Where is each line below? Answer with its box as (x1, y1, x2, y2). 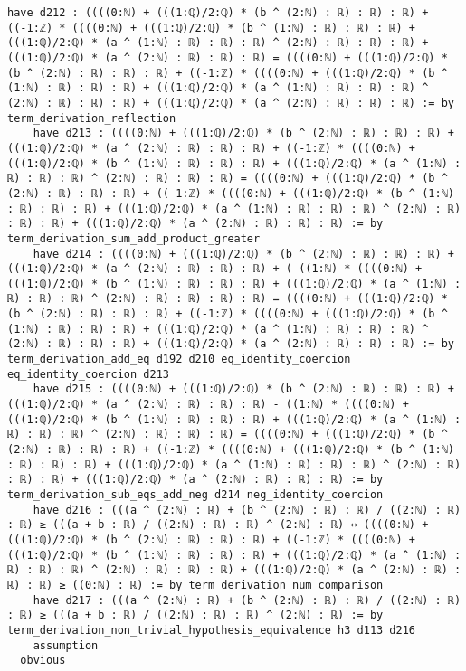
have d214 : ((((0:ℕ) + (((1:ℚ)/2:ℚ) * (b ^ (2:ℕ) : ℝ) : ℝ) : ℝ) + (33, 247, 454, 260)
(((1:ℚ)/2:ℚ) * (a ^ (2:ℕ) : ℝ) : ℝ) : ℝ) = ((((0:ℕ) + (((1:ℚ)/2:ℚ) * (7, 51, 448, 64)
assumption (33, 638, 99, 652)
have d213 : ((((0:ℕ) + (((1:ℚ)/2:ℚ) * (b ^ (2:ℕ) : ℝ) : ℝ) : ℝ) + (33, 127, 454, 140)
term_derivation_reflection (7, 111, 176, 125)
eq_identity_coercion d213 (7, 367, 169, 381)
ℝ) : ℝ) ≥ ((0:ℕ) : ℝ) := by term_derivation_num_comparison (7, 578, 384, 591)
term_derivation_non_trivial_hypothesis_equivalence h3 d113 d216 (7, 623, 416, 637)
